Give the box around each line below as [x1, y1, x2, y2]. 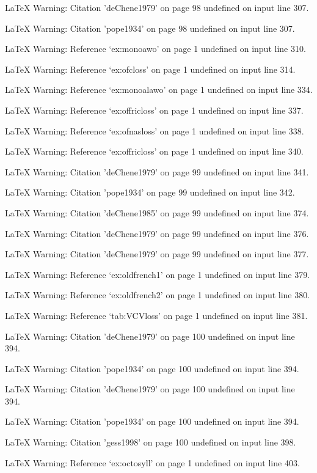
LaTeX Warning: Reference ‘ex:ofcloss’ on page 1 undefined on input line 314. [5, 62, 296, 75]
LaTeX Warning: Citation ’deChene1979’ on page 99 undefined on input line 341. [5, 165, 309, 178]
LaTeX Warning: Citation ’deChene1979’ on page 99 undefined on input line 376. [5, 227, 309, 240]
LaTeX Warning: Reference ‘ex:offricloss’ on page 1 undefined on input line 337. [5, 103, 304, 116]
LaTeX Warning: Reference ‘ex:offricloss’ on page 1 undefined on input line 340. [5, 145, 304, 158]
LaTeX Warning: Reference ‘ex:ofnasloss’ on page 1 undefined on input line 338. [5, 124, 304, 137]
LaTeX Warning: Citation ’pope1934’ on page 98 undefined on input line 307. [5, 21, 295, 34]
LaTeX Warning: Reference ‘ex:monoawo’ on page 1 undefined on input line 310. [5, 42, 306, 55]
